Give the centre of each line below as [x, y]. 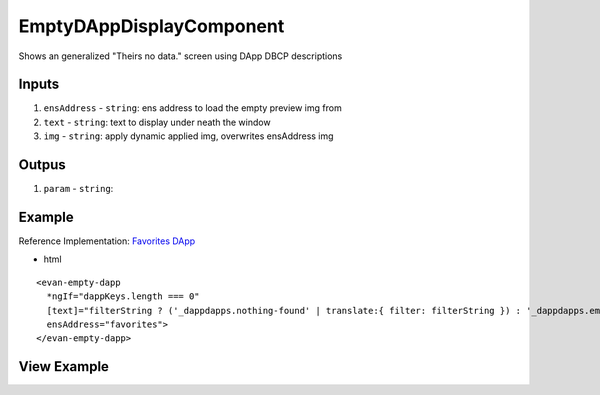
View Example [64, 366]
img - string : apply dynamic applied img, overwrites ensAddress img [188, 136]
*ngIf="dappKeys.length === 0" [123, 296]
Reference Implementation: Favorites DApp [107, 241]
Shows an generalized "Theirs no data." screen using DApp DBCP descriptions [180, 56]
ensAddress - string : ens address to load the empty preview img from [192, 108]
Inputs [39, 84]
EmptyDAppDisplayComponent [151, 26]
